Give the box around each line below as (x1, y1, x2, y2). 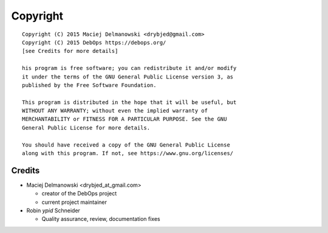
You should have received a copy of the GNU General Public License (22, 141, 230, 148)
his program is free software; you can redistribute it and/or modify (22, 64, 237, 72)
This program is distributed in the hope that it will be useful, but (22, 99, 237, 106)
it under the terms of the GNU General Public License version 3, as (22, 73, 234, 80)
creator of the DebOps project (41, 190, 117, 197)
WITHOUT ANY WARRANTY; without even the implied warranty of (22, 107, 208, 114)
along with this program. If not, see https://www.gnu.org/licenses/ (22, 150, 234, 157)
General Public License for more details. (22, 124, 151, 131)
